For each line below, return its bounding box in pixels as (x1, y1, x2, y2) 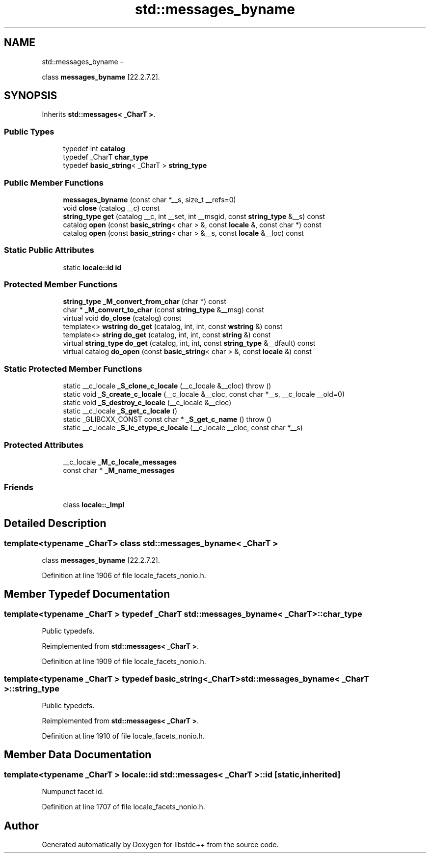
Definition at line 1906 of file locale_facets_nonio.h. (42, 571, 206, 580)
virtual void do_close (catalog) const (63, 314, 182, 323)
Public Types (4, 126, 54, 137)
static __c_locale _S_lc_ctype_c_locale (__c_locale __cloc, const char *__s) (63, 423, 303, 432)
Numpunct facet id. (42, 787, 104, 796)
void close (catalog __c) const (63, 203, 160, 212)
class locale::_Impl (63, 500, 125, 509)
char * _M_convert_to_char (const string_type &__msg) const (63, 305, 264, 314)
